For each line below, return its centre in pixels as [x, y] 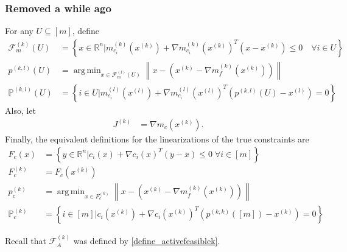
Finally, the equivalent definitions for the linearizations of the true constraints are [157, 138]
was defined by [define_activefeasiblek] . [147, 241]
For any [19, 31]
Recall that [26, 241]
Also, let [21, 110]
